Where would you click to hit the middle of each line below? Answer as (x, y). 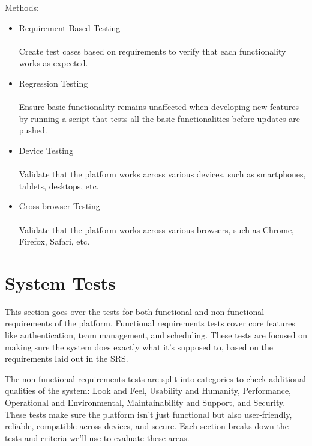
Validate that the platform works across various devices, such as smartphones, (162, 174)
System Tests (60, 282)
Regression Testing (53, 83)
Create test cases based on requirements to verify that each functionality (152, 51)
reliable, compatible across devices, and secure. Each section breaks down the (147, 426)
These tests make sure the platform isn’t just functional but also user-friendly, (148, 414)
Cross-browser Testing (59, 206)
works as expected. (53, 63)
